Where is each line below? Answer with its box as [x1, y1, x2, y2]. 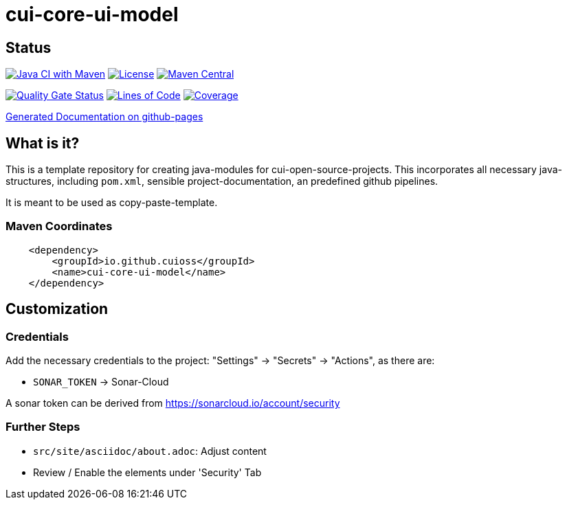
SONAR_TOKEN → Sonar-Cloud [33, 375, 169, 388]
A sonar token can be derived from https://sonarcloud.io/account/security [5, 396, 340, 409]
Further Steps [5, 420, 80, 434]
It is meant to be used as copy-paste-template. [5, 197, 218, 209]
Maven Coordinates [5, 219, 113, 234]
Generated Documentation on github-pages [5, 111, 203, 123]
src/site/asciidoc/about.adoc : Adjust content [33, 445, 267, 457]
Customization [5, 300, 109, 318]
